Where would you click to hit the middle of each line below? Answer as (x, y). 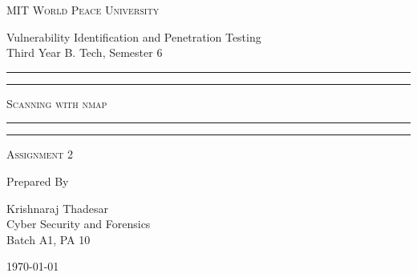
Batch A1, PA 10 (49, 239)
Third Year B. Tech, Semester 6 (85, 52)
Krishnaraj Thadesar (58, 208)
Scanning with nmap (57, 103)
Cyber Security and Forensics (79, 224)
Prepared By (38, 181)
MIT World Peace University (83, 10)
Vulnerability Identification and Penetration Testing (134, 36)
